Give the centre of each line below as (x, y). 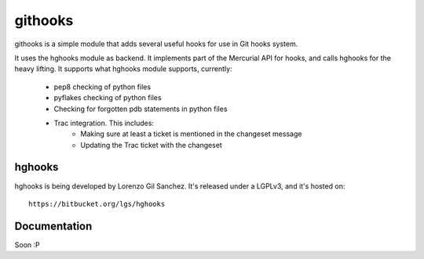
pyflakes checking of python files (108, 98)
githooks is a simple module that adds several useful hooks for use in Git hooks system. (156, 44)
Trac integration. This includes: (104, 123)
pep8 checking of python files (102, 87)
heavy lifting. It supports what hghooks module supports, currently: (123, 69)
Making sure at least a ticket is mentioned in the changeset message (191, 134)
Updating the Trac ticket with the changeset (152, 145)
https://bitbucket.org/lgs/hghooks (97, 204)
